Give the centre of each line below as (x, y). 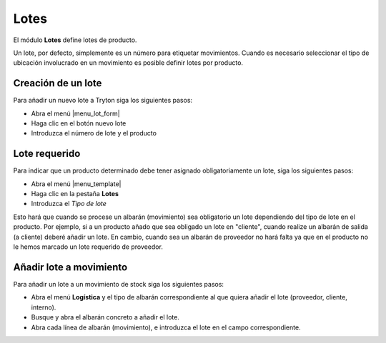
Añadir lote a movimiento (70, 267)
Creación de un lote (58, 83)
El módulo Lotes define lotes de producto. (75, 40)
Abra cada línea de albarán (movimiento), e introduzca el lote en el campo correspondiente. (166, 327)
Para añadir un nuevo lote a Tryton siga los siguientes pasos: (103, 101)
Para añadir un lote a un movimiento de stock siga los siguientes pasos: (119, 284)
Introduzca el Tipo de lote (69, 204)
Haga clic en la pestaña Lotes (75, 194)
